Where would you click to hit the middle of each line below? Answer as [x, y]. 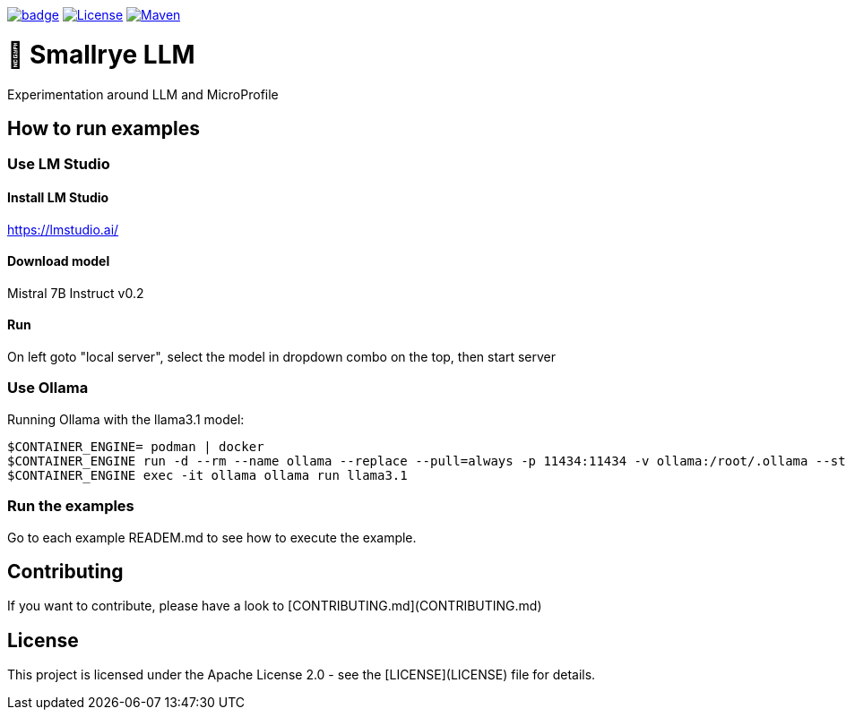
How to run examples [104, 128]
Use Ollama [48, 388]
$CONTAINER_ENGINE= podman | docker [136, 446]
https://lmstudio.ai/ [63, 229]
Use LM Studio [59, 164]
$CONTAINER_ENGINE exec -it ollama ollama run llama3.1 [207, 475]
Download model [59, 261]
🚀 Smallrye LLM [101, 54]
